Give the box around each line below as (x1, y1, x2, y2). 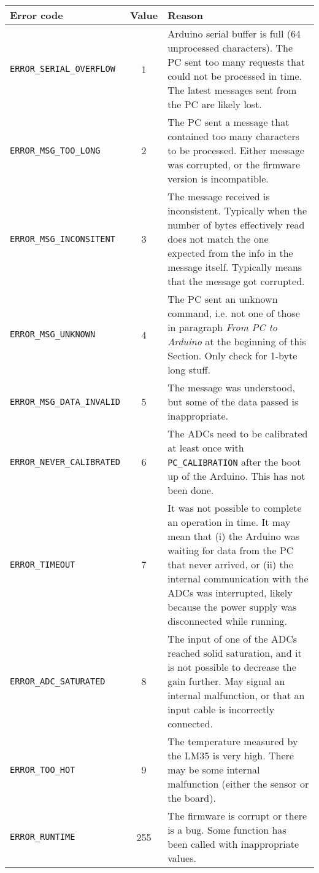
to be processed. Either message (167, 143, 304, 157)
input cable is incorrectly (167, 702, 275, 716)
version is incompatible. (167, 171, 269, 186)
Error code (10, 8, 63, 22)
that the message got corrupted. (167, 274, 305, 288)
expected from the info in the (167, 246, 293, 260)
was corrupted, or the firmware (167, 157, 300, 171)
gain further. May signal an (167, 674, 285, 688)
